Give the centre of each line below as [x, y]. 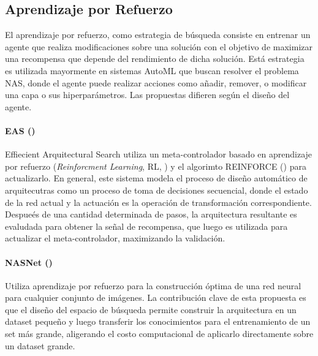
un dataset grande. [40, 345]
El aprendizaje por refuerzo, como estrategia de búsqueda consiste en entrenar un [158, 35]
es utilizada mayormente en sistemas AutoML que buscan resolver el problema [152, 70]
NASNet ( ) [29, 262]
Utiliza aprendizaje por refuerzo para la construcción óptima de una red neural [153, 285]
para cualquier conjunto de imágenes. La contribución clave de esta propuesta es [156, 297]
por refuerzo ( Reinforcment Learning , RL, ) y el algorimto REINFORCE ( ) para [156, 166]
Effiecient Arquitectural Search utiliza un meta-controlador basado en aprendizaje [159, 154]
